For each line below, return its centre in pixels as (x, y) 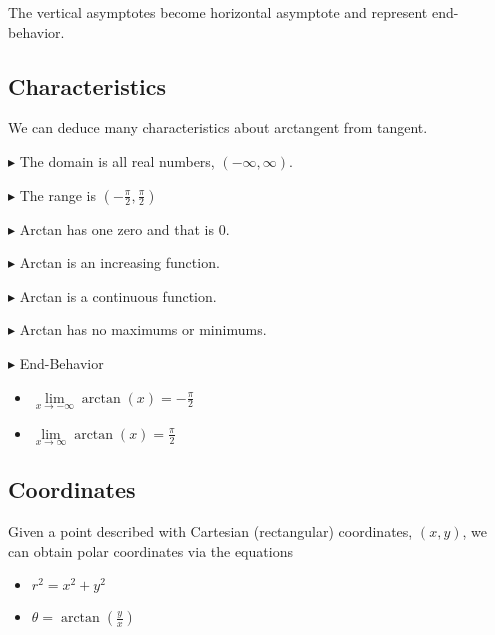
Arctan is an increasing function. (119, 262)
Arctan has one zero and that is (116, 228)
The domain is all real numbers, (117, 160)
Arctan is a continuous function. (118, 295)
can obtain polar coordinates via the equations (150, 550)
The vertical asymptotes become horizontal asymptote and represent (218, 12)
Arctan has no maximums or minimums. (143, 329)
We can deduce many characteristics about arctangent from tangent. (218, 127)
